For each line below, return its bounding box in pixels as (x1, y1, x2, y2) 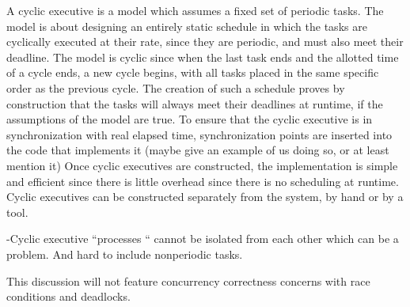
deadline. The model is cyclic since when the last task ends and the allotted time (6, 48, 399, 65)
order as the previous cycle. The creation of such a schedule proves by (6, 79, 345, 96)
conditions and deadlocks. (6, 288, 131, 305)
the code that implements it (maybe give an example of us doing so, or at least (6, 142, 389, 158)
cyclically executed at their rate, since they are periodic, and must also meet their (6, 33, 404, 50)
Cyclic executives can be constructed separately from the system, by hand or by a (6, 188, 404, 205)
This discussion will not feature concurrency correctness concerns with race (6, 272, 370, 289)
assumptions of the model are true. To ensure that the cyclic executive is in (6, 111, 373, 127)
